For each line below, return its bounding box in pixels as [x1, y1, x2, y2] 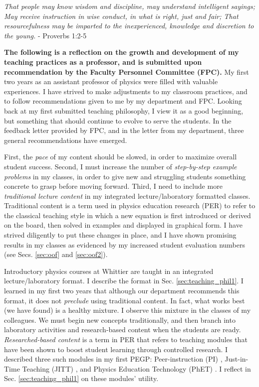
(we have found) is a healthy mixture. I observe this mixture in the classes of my [4, 305, 251, 315]
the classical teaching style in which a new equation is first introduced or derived [4, 210, 251, 220]
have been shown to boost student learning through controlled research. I [4, 344, 228, 354]
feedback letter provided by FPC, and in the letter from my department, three [4, 125, 244, 135]
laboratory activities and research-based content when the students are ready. [4, 324, 241, 335]
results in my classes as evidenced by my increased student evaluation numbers [4, 239, 245, 250]
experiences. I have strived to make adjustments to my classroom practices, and [4, 86, 248, 96]
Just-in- [225, 354, 249, 364]
